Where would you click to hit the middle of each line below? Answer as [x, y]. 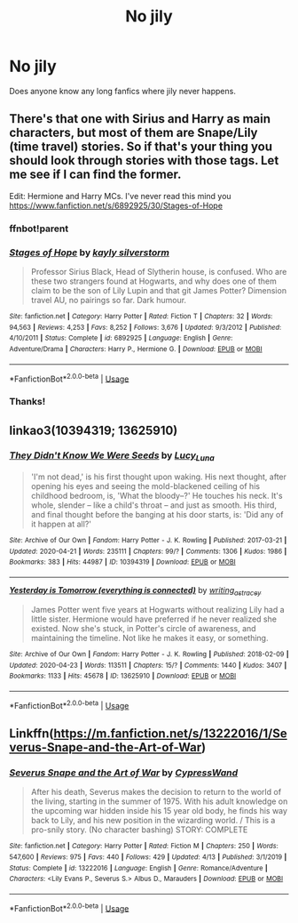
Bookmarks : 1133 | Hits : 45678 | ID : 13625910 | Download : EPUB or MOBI [123, 676]
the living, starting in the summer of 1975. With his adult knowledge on [159, 801]
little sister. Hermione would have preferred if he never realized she [154, 619]
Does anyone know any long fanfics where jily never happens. [123, 91]
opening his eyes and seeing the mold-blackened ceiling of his [145, 486]
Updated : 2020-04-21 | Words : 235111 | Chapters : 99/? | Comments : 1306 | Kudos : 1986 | [148, 551]
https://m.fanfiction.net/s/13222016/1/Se [171, 733]
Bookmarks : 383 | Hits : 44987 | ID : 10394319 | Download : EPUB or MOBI [123, 562]
